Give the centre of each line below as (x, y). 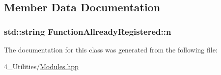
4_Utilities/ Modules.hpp (41, 66)
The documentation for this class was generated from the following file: (111, 50)
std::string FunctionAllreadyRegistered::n (88, 31)
